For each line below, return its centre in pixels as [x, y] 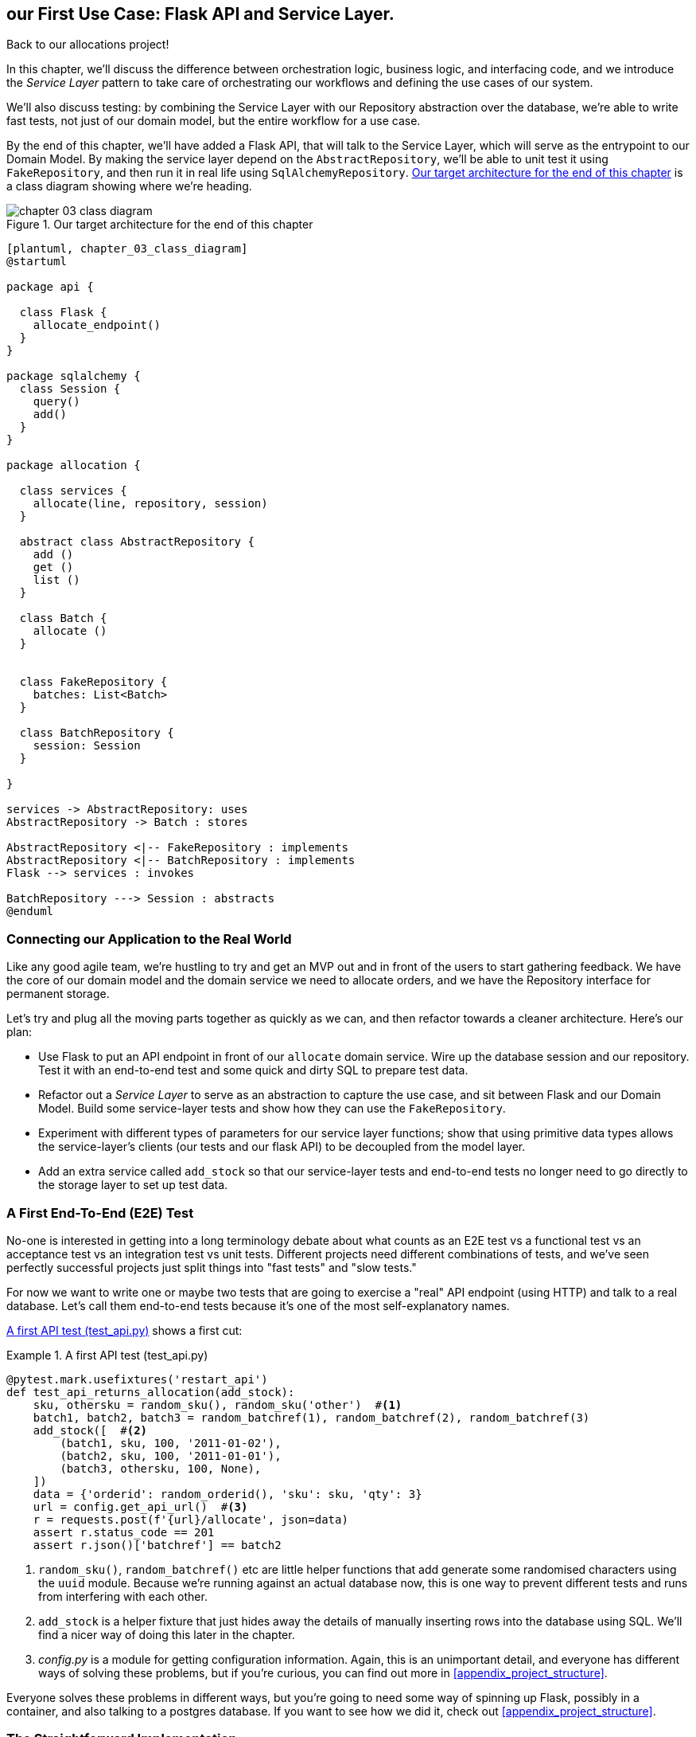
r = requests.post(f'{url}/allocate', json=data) [191, 1519]
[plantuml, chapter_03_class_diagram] [127, 249]
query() [56, 402]
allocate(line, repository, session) [150, 504]
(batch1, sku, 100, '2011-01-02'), [171, 1443]
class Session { [70, 389]
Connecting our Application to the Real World [149, 939]
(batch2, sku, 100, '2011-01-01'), [171, 1455]
